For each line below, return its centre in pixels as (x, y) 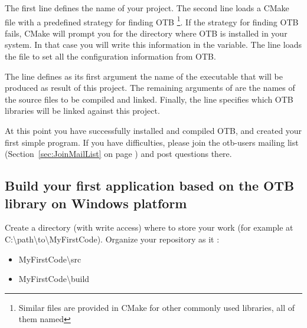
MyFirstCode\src (50, 259)
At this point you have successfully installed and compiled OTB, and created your (153, 130)
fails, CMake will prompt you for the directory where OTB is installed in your (146, 33)
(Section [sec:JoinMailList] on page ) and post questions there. (118, 154)
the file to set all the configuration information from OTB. (110, 56)
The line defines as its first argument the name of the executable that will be (144, 76)
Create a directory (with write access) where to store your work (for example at (149, 227)
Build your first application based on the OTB (150, 186)
